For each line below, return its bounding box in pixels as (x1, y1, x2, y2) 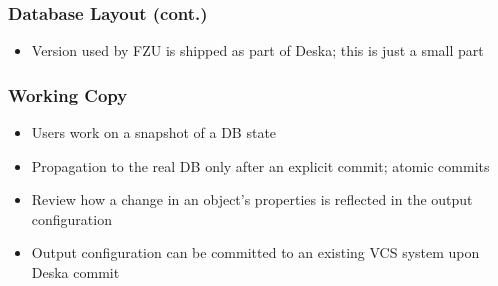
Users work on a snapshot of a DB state (31, 122, 277, 143)
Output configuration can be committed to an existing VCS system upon (31, 242, 480, 263)
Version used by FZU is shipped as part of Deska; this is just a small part (31, 40, 484, 61)
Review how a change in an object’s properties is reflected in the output (31, 189, 473, 210)
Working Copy (8, 82, 128, 107)
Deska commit (31, 262, 120, 282)
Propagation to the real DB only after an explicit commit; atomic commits (31, 155, 490, 176)
